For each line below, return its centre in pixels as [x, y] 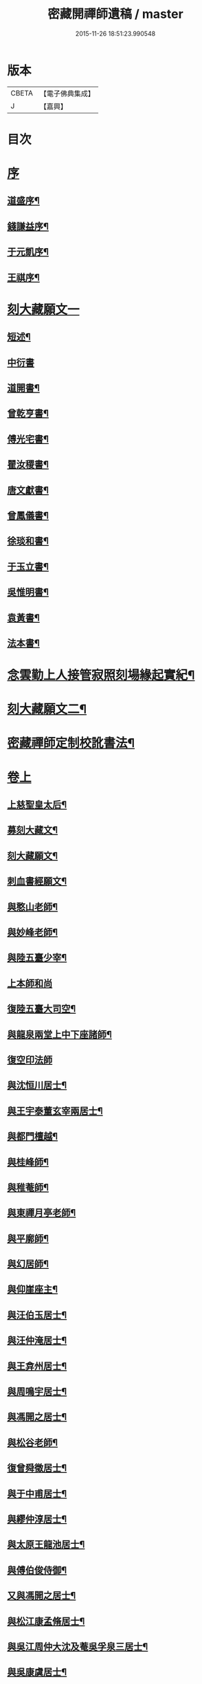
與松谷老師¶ [33, 1442]
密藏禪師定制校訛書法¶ [71, 743]
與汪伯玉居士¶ [37, 1315]
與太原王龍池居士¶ [46, 1545]
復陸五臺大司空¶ [42, 1009]
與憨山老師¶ [33, 907]
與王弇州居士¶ [37, 1366]
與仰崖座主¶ [33, 1289]
